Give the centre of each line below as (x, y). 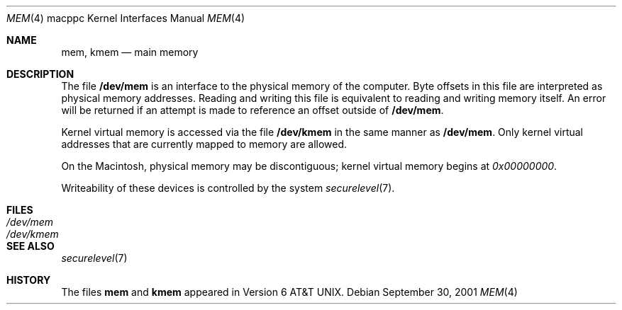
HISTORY (29, 280)
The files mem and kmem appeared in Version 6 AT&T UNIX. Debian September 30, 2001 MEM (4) (289, 292)
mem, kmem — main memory (130, 52)
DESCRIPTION (40, 74)
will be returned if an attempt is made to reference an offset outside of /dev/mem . (252, 110)
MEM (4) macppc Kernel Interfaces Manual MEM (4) (126, 18)
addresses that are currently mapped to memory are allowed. (204, 144)
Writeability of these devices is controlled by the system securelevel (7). (228, 188)
